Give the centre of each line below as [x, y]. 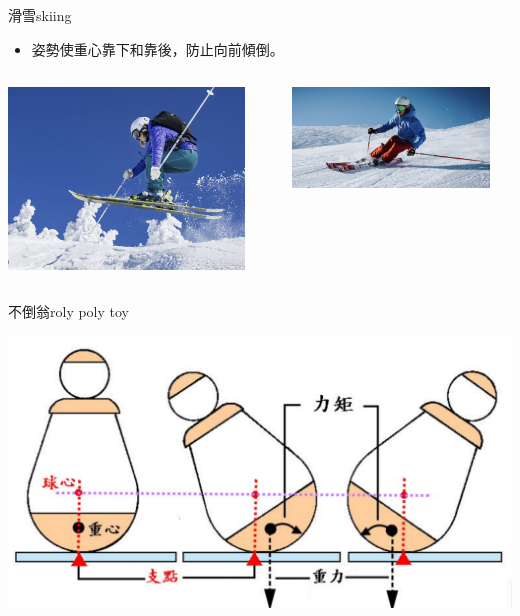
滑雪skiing [40, 15]
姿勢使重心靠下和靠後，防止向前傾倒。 [157, 48]
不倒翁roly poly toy [69, 311]
